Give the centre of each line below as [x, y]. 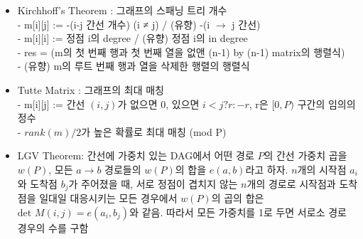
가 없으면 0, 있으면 [158, 103]
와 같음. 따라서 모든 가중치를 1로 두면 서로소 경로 [238, 212]
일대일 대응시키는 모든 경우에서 [108, 197]
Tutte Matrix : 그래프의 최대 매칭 [91, 89]
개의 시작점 [322, 169]
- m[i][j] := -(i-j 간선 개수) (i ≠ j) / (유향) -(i [114, 24]
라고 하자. [267, 169]
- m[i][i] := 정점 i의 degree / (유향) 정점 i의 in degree [132, 38]
